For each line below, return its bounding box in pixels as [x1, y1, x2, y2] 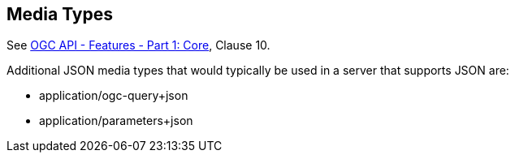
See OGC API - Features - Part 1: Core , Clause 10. [6, 38, 270, 53]
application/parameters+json [39, 114, 193, 128]
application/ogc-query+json [39, 88, 188, 103]
